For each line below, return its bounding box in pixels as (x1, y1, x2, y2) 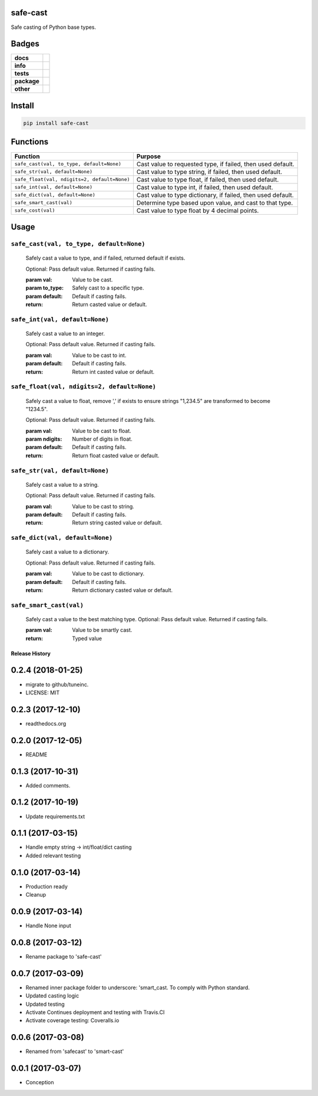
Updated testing (25, 1000, 65, 1008)
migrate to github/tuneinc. (25, 681, 89, 688)
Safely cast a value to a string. (25, 481, 100, 488)
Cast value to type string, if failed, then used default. (136, 168, 283, 176)
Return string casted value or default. (72, 519, 163, 526)
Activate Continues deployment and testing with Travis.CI (25, 1009, 165, 1016)
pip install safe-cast (23, 120, 89, 127)
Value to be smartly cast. (72, 626, 132, 634)
